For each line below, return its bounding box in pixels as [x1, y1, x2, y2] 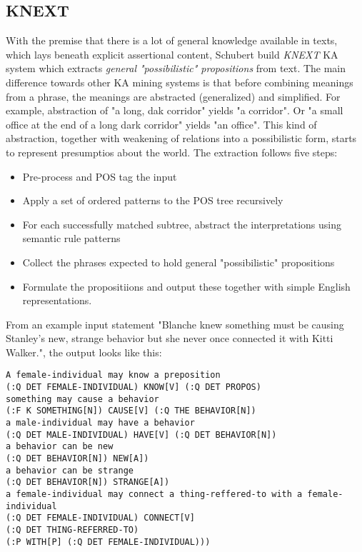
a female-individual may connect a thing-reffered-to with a [6, 489, 303, 500]
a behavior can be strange [6, 465, 134, 476]
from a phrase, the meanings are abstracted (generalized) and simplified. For [6, 89, 341, 104]
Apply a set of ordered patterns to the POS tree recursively [22, 193, 283, 208]
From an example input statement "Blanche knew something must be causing [6, 316, 344, 331]
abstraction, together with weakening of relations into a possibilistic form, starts [6, 131, 357, 146]
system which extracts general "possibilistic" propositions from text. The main [6, 61, 346, 76]
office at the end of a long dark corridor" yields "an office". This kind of [6, 116, 317, 131]
